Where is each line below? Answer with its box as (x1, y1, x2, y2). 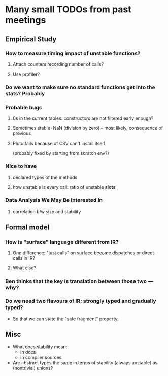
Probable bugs (5, 104, 42, 111)
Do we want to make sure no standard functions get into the (5, 84, 156, 91)
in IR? (23, 255, 36, 261)
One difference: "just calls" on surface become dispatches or (12, 250, 141, 256)
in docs (20, 349, 36, 355)
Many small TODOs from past (5, 4, 131, 15)
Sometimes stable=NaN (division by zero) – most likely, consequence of (12, 125, 163, 131)
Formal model (5, 223, 50, 232)
